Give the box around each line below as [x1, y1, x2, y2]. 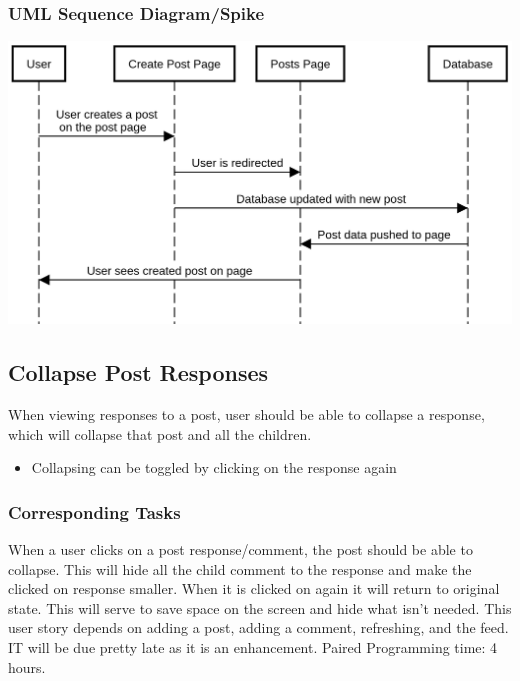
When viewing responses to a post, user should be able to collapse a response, [8, 404, 485, 425]
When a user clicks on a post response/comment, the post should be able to [8, 539, 473, 560]
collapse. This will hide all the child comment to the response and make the [8, 558, 472, 579]
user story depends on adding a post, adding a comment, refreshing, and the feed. [8, 617, 509, 638]
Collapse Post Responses [8, 357, 269, 388]
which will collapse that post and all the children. [8, 423, 312, 444]
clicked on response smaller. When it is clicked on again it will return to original [8, 578, 500, 599]
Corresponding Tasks [8, 499, 181, 524]
